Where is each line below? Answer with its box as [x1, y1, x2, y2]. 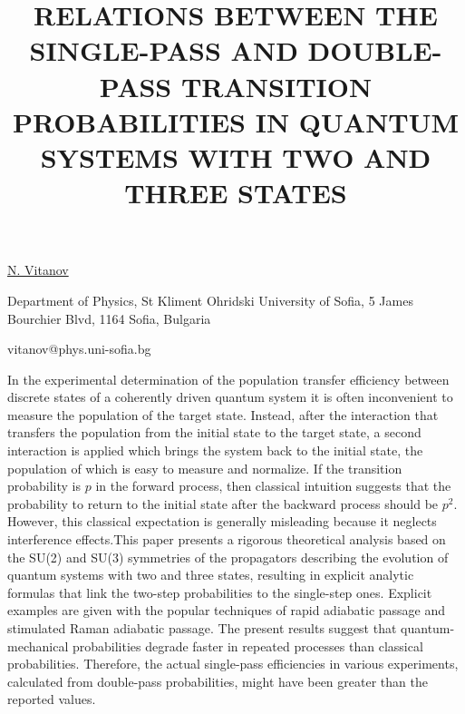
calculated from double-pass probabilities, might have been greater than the [7, 671, 428, 690]
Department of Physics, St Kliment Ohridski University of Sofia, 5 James [7, 290, 413, 309]
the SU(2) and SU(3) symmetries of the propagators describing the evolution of [7, 547, 449, 566]
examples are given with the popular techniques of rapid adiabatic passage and [7, 601, 446, 620]
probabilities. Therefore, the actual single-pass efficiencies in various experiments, [7, 654, 459, 673]
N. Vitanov [7, 260, 69, 279]
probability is [7, 476, 82, 495]
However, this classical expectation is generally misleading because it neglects [7, 512, 437, 531]
